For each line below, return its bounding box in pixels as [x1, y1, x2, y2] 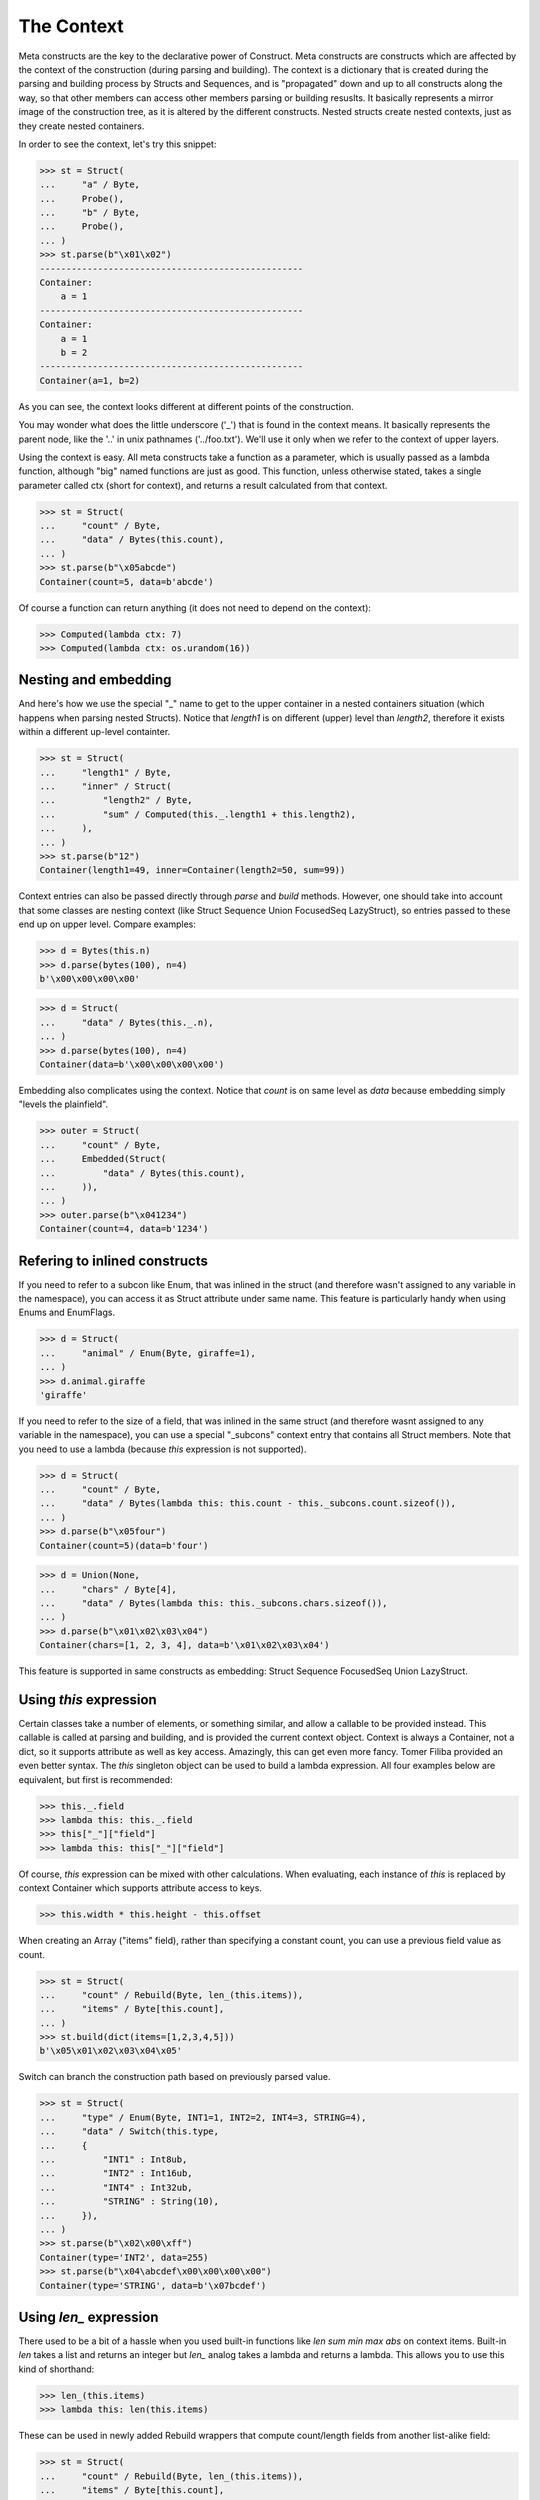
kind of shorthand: [18, 2363, 95, 2375]
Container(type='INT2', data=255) [39, 2251, 209, 2263]
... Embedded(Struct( [39, 1153, 167, 1165]
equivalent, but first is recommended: [18, 1773, 174, 1785]
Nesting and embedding [18, 671, 172, 689]
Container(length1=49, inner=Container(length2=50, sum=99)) [39, 865, 346, 876]
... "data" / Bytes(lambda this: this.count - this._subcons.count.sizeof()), [39, 1498, 457, 1509]
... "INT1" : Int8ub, [39, 2154, 188, 2165]
